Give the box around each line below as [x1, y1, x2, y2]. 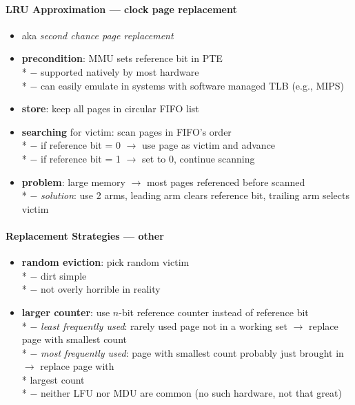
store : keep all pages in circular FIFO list [21, 101, 199, 116]
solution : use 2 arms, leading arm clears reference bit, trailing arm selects [41, 188, 349, 202]
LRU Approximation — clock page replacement [6, 1, 237, 16]
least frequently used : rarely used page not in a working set [41, 318, 287, 333]
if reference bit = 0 [41, 138, 121, 152]
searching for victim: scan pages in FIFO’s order [21, 124, 232, 138]
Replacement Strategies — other [6, 228, 164, 242]
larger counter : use [21, 304, 110, 319]
